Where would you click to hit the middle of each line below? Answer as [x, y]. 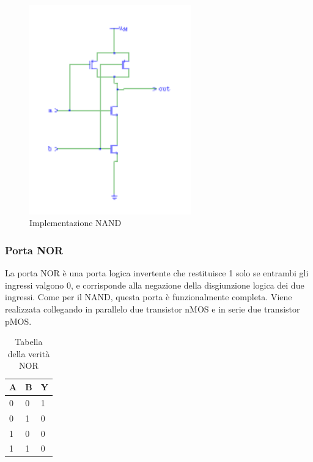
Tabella [29, 342]
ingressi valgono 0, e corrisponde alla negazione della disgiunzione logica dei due [155, 285]
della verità [29, 353]
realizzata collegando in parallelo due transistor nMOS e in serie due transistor [153, 309]
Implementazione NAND [75, 223]
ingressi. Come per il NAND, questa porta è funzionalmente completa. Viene [149, 297]
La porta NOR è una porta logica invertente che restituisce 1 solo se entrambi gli [157, 273]
